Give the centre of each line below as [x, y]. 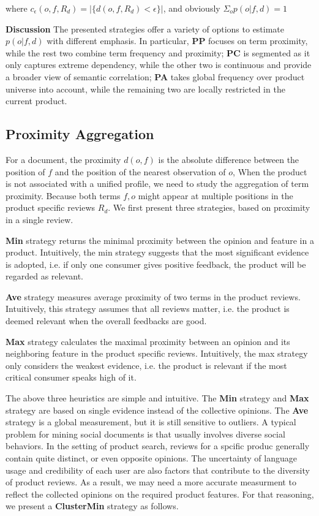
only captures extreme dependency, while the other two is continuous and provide [159, 65]
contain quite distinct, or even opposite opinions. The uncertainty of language [151, 458]
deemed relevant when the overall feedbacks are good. [106, 321]
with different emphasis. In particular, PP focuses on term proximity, [177, 41]
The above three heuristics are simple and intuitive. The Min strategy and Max [157, 398]
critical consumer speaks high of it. [71, 377]
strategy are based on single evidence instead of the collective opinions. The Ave [157, 410]
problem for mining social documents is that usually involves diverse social [145, 434]
